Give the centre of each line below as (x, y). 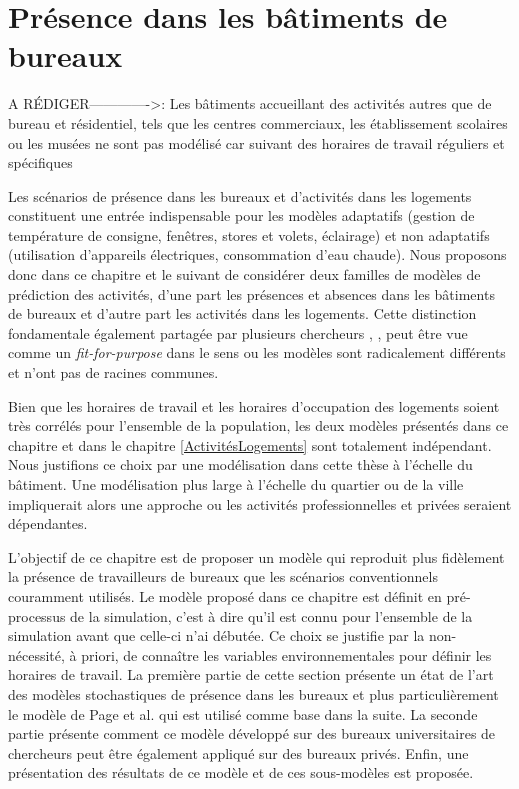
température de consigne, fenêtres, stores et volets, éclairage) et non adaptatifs (249, 234)
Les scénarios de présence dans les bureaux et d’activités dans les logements (240, 195)
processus (37, 615)
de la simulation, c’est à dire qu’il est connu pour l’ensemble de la (271, 615)
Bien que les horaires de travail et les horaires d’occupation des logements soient (254, 405)
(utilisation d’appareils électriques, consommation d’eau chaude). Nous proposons (257, 254)
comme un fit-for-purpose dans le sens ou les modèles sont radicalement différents (257, 352)
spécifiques (40, 162)
